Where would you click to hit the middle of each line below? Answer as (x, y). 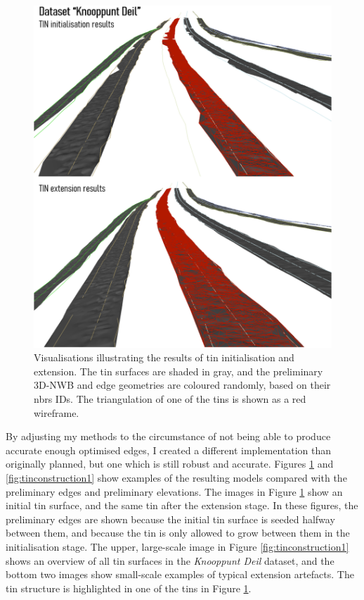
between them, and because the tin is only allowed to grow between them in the (178, 533)
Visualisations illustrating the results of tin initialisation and (164, 357)
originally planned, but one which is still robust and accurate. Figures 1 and (170, 464)
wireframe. (57, 412)
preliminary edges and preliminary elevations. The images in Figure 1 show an (174, 491)
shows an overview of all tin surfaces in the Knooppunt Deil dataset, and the (170, 560)
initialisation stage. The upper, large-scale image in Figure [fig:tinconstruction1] (177, 546)
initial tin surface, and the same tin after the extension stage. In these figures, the (182, 505)
